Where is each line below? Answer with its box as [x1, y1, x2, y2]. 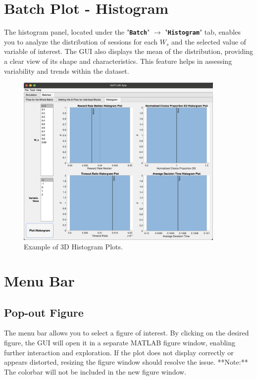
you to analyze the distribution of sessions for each [4, 36, 158, 47]
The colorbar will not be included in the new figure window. [4, 366, 187, 377]
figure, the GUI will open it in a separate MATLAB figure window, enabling [4, 337, 235, 347]
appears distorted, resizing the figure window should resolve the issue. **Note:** [4, 357, 248, 367]
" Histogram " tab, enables [165, 27, 241, 37]
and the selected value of [171, 36, 246, 47]
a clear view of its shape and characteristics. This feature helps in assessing [4, 55, 232, 66]
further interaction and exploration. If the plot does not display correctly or [4, 347, 234, 357]
